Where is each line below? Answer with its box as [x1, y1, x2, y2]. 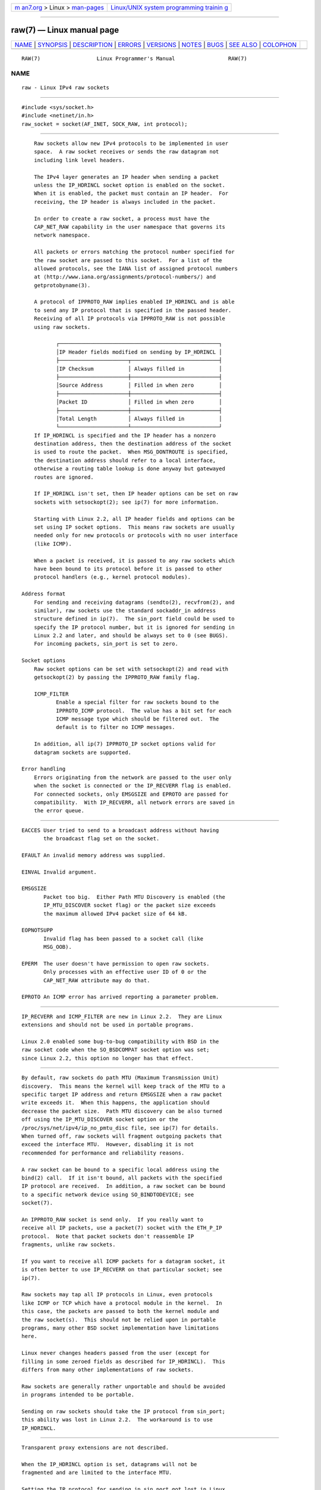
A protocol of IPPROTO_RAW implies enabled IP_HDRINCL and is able [33, 299, 235, 305]
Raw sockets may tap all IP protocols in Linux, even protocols [21, 1291, 213, 1298]
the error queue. [33, 808, 84, 814]
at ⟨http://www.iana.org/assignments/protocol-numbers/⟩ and [33, 274, 216, 280]
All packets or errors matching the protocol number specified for [33, 249, 235, 256]
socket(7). [21, 1200, 53, 1206]
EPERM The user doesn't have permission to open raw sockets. [21, 960, 210, 967]
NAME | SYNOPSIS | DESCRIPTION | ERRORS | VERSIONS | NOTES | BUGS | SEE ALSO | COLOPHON [14, 41, 297, 49]
